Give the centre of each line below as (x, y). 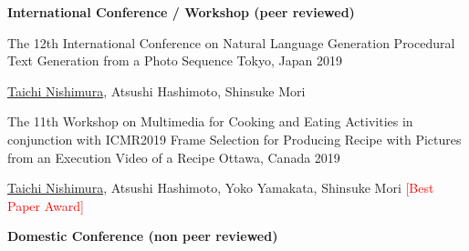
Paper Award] (46, 205)
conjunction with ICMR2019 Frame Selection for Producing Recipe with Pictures (234, 139)
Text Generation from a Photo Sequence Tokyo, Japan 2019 (175, 60)
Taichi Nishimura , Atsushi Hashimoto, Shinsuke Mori (156, 90)
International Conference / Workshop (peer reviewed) (181, 12)
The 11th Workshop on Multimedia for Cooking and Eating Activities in (210, 121)
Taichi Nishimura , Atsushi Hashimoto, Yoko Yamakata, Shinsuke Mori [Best (221, 188)
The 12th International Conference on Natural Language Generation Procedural (231, 42)
